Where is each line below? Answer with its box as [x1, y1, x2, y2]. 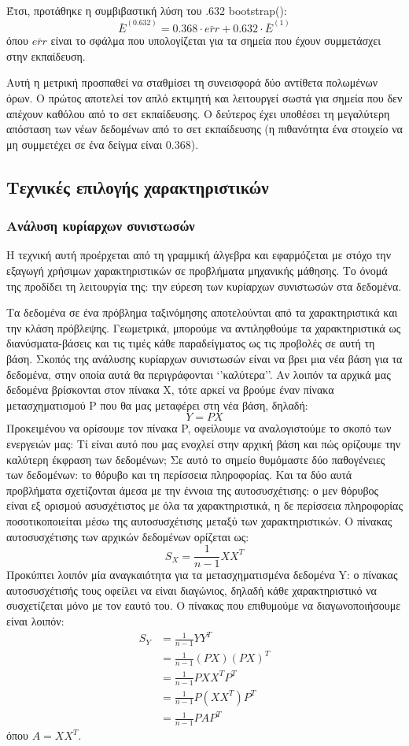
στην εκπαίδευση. [6, 47, 86, 64]
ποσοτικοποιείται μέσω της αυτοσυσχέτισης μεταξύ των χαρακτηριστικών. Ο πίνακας [6, 512, 392, 529]
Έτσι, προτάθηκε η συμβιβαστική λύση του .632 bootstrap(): [6, 2, 287, 18]
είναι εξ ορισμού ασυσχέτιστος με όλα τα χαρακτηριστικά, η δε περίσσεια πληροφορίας [6, 497, 403, 514]
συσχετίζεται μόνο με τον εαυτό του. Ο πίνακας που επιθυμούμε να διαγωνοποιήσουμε [6, 597, 401, 614]
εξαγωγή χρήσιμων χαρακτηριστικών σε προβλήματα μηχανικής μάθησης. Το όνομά [6, 262, 388, 278]
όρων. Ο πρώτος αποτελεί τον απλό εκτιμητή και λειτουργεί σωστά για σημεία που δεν [6, 90, 403, 106]
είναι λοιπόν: [6, 612, 64, 629]
